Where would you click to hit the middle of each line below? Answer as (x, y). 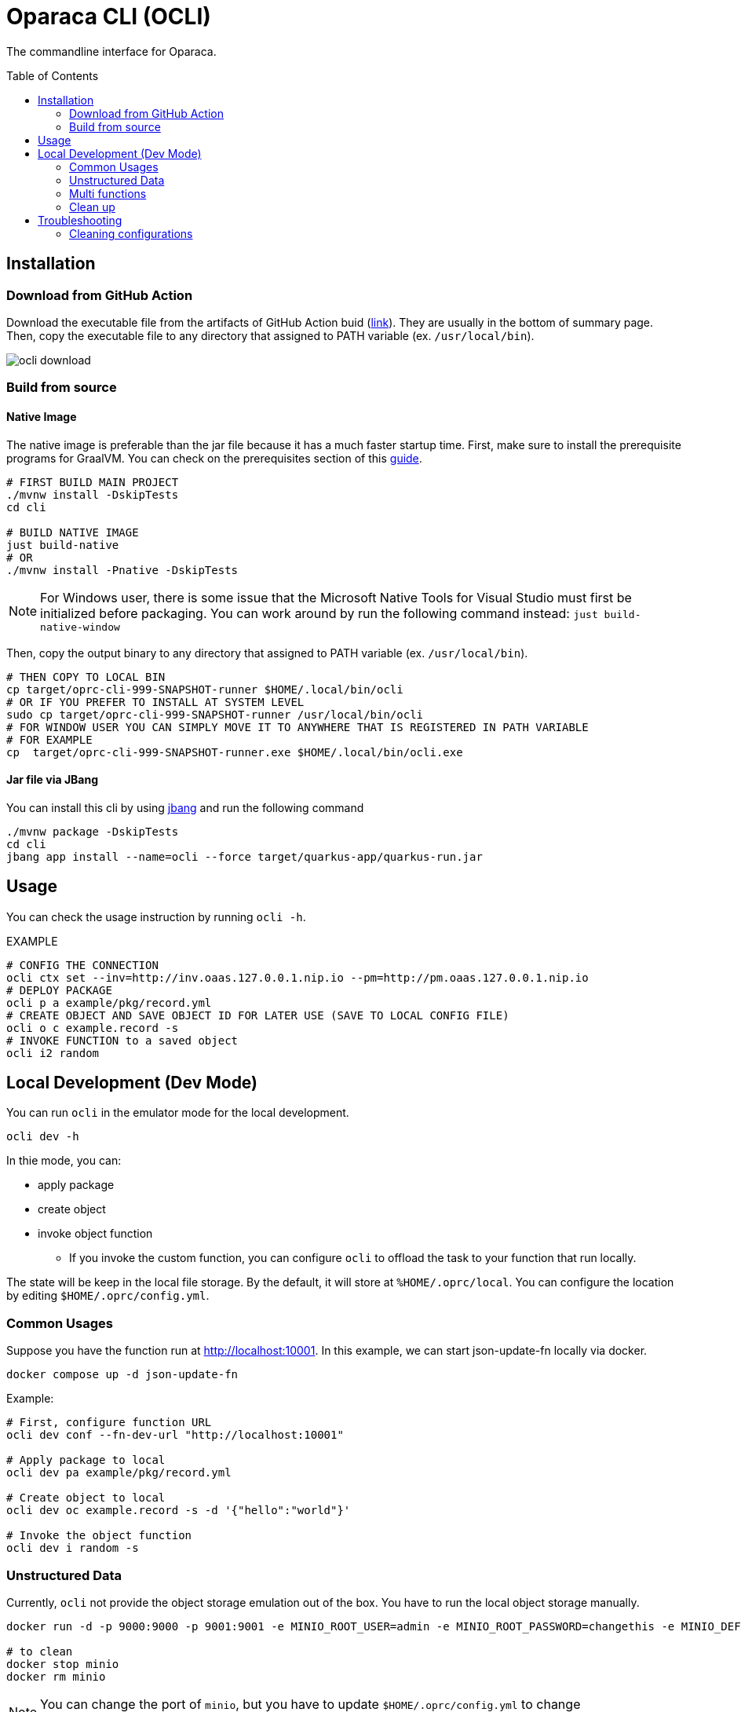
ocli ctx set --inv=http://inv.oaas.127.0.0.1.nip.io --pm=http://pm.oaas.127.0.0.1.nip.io (297, 977)
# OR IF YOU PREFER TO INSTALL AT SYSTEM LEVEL (155, 702)
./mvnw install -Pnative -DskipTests (122, 570)
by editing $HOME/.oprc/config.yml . (108, 1296)
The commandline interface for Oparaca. (111, 51)
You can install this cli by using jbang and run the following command (185, 807)
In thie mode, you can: (64, 1161)
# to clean (40, 1651)
